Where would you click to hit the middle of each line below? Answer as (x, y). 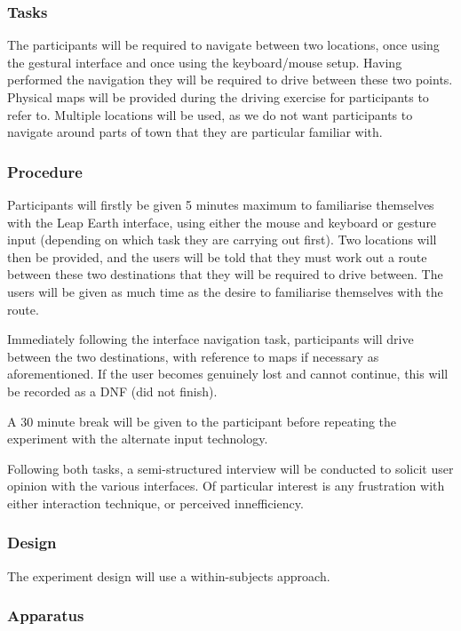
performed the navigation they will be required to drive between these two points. (230, 80)
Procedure (45, 171)
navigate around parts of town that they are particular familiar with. (195, 132)
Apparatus (46, 615)
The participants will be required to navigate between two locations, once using (223, 45)
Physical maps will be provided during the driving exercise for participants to (218, 97)
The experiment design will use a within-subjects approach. (169, 575)
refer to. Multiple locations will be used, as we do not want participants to (210, 114)
